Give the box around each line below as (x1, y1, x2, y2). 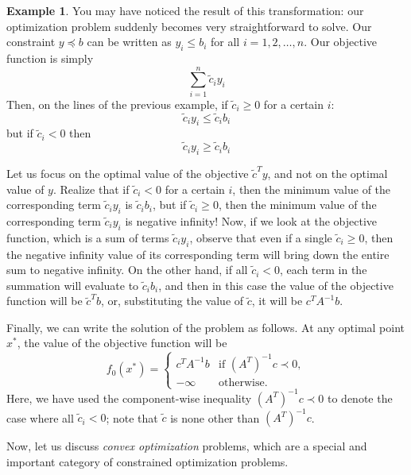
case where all (6, 409, 74, 426)
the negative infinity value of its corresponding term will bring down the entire (6, 245, 390, 262)
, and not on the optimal (267, 164, 388, 181)
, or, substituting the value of (100, 292, 244, 309)
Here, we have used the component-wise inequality (6, 389, 252, 406)
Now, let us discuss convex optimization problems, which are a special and (6, 438, 367, 454)
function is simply (6, 49, 94, 66)
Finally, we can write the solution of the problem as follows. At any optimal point (6, 319, 405, 335)
